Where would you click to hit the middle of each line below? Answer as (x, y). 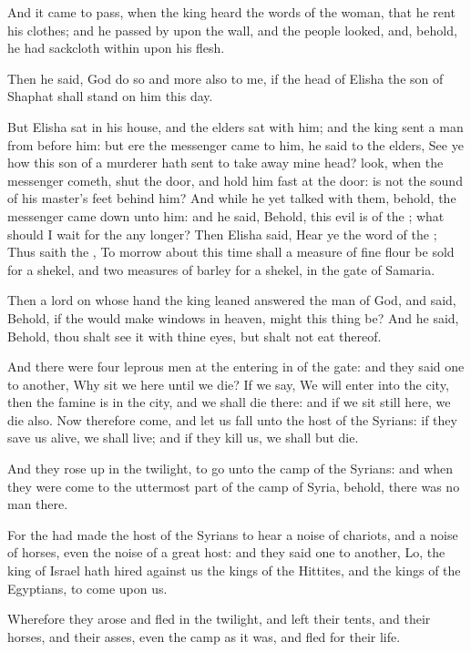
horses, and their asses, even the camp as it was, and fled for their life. (204, 636)
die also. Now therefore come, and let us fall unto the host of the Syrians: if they (232, 419)
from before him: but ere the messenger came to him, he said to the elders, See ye (235, 144)
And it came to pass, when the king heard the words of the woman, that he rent (231, 12)
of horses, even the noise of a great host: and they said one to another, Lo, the (226, 552)
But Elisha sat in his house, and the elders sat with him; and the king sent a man (235, 126)
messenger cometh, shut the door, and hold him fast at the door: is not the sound (235, 180)
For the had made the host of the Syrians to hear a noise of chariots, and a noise (233, 534)
